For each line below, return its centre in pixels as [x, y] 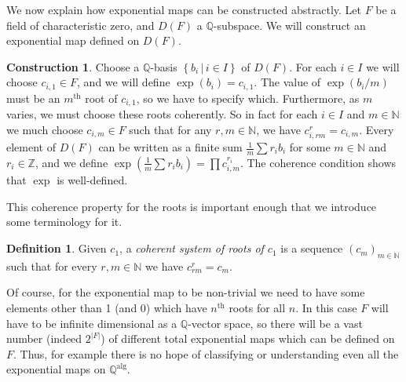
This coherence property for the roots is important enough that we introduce [192, 206]
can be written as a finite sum [170, 147]
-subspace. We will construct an [289, 25]
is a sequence [312, 248]
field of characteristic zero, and [80, 25]
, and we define [71, 162]
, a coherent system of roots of [192, 248]
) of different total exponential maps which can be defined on [248, 338]
